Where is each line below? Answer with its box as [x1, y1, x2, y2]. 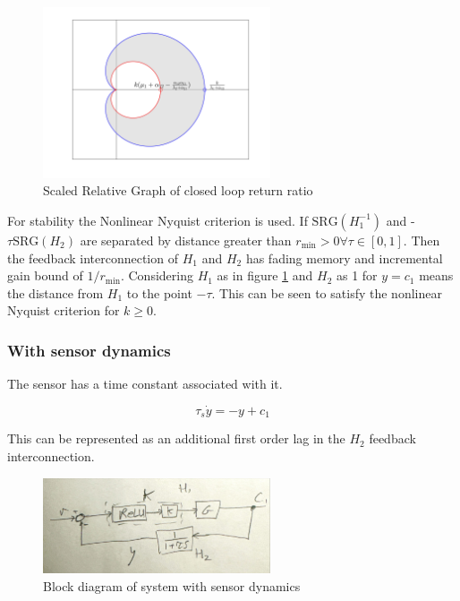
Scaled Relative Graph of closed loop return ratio [43, 181, 313, 200]
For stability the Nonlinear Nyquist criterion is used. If [7, 210, 308, 229]
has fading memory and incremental [245, 248, 443, 267]
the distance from [7, 283, 104, 302]
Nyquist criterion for [7, 301, 120, 320]
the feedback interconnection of [7, 248, 178, 267]
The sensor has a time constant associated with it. [7, 374, 283, 393]
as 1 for [336, 266, 378, 285]
